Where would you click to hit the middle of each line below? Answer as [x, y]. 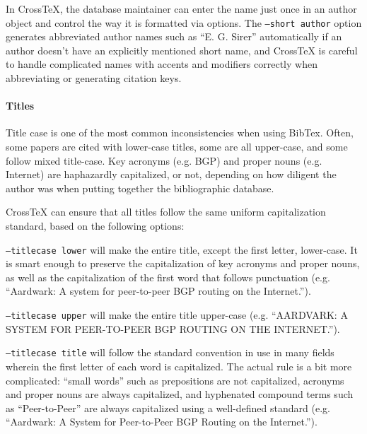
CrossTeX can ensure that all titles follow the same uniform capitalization [166, 212]
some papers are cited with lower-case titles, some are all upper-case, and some [177, 147]
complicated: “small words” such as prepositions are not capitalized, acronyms [175, 380]
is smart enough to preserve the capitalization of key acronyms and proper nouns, [183, 263]
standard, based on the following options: [95, 225]
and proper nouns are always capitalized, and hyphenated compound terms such [180, 394]
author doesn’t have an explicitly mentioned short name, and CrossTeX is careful [182, 50]
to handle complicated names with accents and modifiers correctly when [162, 64]
